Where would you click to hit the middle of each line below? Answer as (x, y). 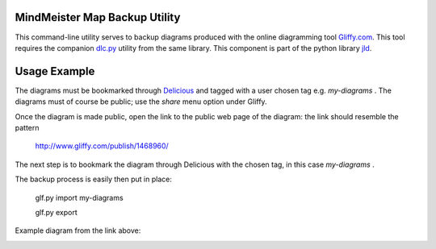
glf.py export (57, 212)
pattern (27, 127)
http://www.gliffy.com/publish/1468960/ (102, 146)
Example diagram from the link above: (78, 230)
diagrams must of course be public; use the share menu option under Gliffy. (141, 102)
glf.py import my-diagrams (80, 197)
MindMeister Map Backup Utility (98, 17)
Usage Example (55, 71)
